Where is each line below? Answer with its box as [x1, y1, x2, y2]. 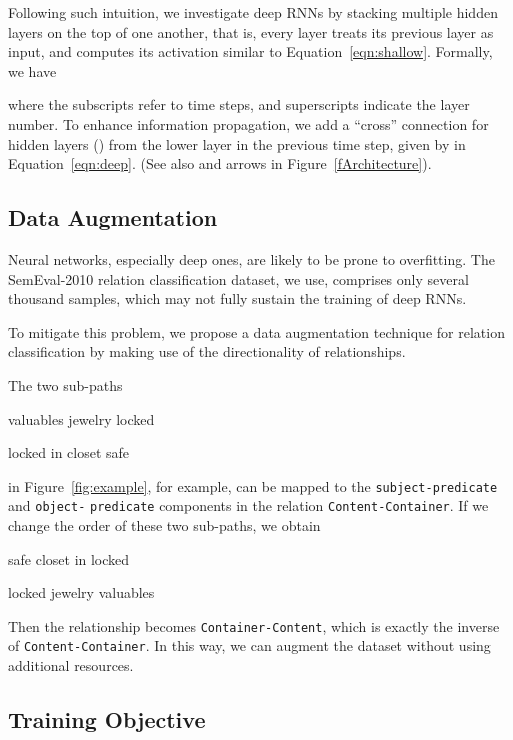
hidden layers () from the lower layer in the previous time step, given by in [8, 133, 466, 154]
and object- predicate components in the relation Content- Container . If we [8, 495, 489, 516]
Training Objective [8, 704, 206, 735]
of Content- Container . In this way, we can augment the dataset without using [8, 635, 491, 656]
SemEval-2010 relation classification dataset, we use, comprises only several [8, 268, 469, 289]
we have [8, 60, 57, 81]
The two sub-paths [8, 374, 123, 395]
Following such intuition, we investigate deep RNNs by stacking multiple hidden [8, 2, 498, 22]
